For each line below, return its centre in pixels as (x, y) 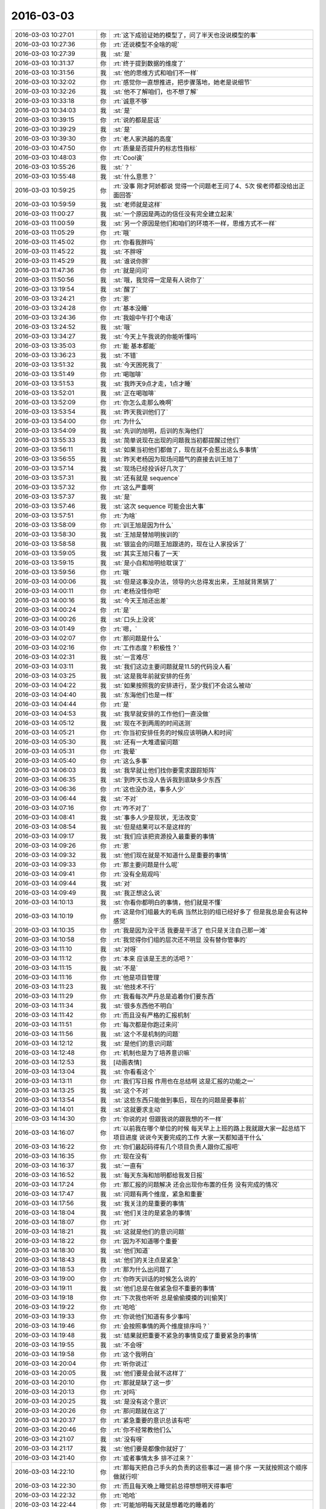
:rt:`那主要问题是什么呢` (146, 864)
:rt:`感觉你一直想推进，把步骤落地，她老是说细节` (183, 82)
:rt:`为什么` (128, 421)
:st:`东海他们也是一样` (144, 695)
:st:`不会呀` (129, 1345)
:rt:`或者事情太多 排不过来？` (153, 1458)
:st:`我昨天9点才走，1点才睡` (153, 383)
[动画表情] (127, 1062)
